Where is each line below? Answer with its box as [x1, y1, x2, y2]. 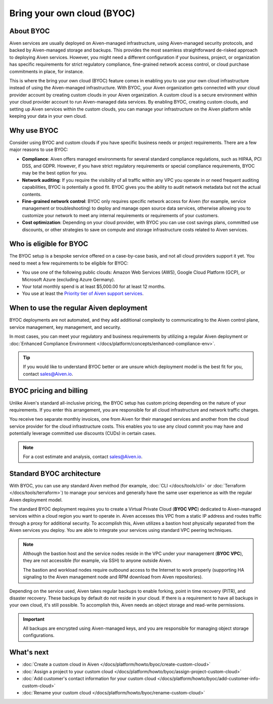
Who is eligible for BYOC [9, 240, 88, 248]
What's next [9, 648, 49, 657]
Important [23, 616, 45, 622]
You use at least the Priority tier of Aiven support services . [22, 290, 144, 296]
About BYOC [9, 27, 50, 35]
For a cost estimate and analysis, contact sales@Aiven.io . [23, 454, 143, 460]
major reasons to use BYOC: [9, 146, 68, 153]
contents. [22, 191, 42, 197]
